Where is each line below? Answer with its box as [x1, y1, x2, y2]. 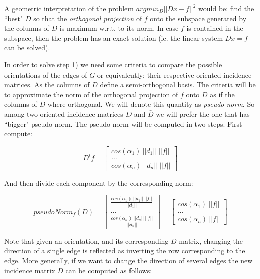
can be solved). [4, 42, 50, 53]
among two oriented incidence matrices [4, 108, 123, 119]
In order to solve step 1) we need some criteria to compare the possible [4, 59, 222, 69]
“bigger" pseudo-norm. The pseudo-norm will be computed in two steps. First [4, 118, 242, 129]
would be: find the [198, 3, 254, 13]
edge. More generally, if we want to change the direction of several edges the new [4, 255, 253, 265]
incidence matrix [4, 265, 55, 275]
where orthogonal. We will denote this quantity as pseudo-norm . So [47, 99, 255, 109]
